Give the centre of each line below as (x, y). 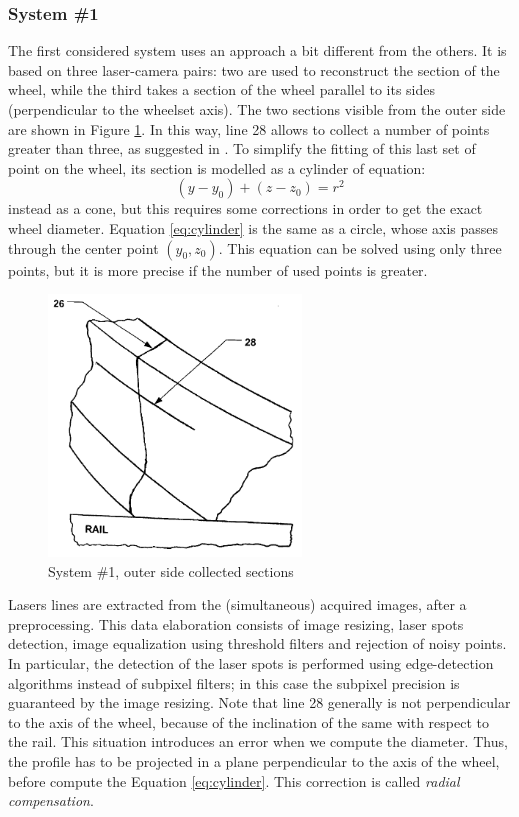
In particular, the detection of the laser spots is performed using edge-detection (251, 662)
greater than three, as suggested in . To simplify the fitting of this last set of (242, 148)
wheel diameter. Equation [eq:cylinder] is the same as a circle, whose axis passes (253, 227)
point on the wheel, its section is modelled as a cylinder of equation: (217, 167)
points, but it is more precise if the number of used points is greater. (218, 269)
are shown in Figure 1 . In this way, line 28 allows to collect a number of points (249, 128)
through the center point (83, 247)
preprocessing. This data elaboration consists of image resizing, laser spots (236, 623)
